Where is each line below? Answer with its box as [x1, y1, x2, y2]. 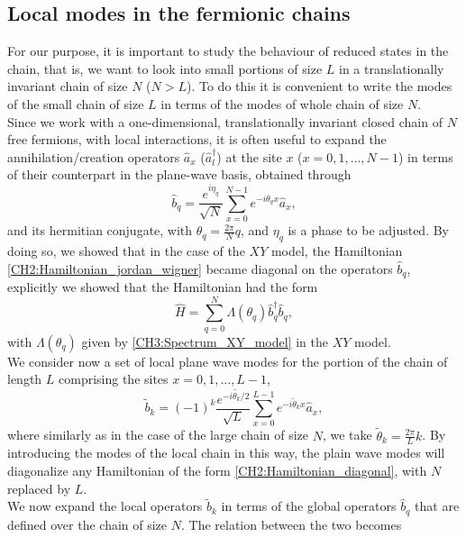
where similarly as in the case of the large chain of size [7, 425, 309, 444]
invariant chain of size [7, 77, 128, 96]
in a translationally [339, 59, 444, 77]
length [7, 369, 42, 388]
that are [415, 496, 460, 515]
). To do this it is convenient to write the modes [186, 77, 452, 96]
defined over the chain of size [7, 514, 168, 533]
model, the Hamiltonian [270, 241, 403, 259]
